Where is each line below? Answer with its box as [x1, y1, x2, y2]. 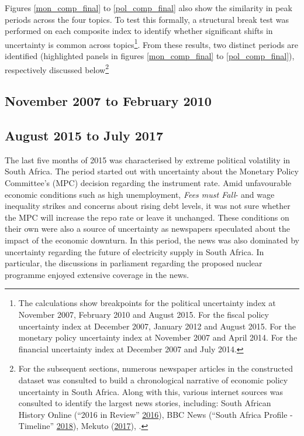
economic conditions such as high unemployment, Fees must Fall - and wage [5, 188, 275, 200]
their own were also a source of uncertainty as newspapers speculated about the [5, 222, 290, 235]
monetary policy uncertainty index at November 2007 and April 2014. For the [18, 331, 298, 344]
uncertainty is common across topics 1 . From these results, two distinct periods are [5, 36, 298, 50]
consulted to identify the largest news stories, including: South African [18, 397, 271, 409]
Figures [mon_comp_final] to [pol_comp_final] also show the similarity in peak [5, 2, 292, 13]
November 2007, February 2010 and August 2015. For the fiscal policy [18, 308, 269, 320]
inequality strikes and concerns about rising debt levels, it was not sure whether [5, 200, 291, 212]
